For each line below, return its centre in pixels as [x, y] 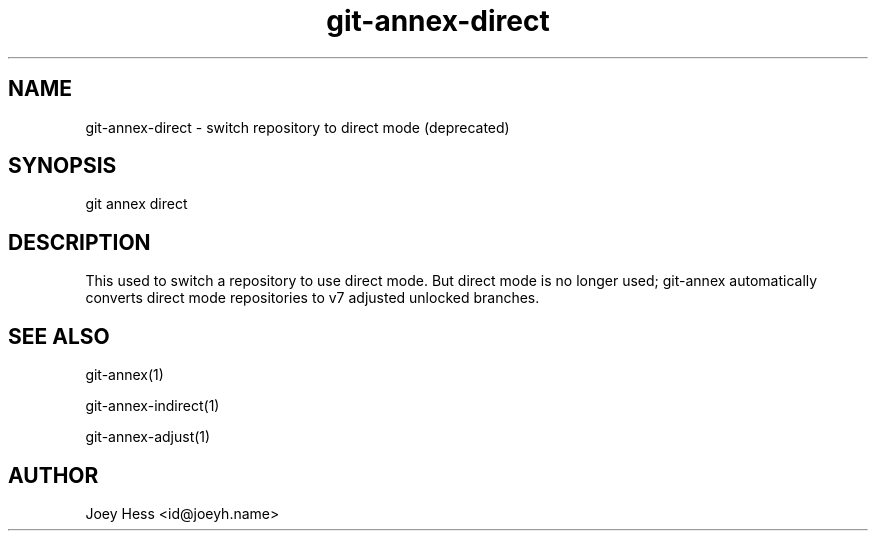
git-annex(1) [124, 375]
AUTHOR [53, 475]
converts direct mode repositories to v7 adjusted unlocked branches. [312, 298]
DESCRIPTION [79, 242]
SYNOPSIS [62, 166]
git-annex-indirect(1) [152, 406]
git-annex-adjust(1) [148, 437]
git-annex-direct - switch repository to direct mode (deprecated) [297, 127]
